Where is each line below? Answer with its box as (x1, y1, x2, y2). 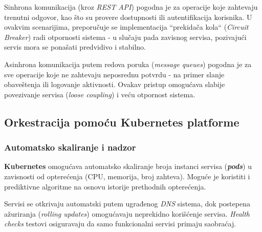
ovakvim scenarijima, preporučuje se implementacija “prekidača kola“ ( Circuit (4, 22, 249, 32)
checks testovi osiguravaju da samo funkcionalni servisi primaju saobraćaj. (4, 218, 236, 229)
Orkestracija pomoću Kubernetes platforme (4, 114, 239, 130)
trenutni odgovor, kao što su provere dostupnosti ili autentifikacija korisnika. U (4, 11, 252, 22)
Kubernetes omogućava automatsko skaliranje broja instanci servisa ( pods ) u (4, 161, 252, 172)
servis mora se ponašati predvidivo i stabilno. (4, 41, 146, 52)
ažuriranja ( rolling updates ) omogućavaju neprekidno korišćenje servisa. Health (4, 208, 250, 219)
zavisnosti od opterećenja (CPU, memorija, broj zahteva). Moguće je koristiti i (4, 171, 250, 181)
